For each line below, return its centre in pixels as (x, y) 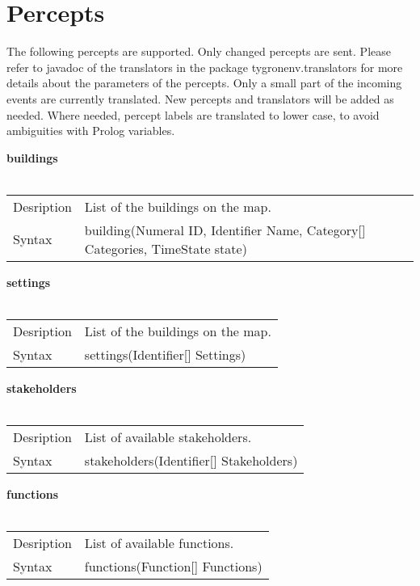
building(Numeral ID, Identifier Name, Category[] (225, 230)
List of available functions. (159, 543)
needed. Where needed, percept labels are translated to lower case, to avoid (193, 114)
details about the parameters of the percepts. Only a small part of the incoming (204, 83)
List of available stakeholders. (168, 437)
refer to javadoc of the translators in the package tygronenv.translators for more (205, 67)
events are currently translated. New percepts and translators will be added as (200, 98)
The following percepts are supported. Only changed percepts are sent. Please (199, 51)
